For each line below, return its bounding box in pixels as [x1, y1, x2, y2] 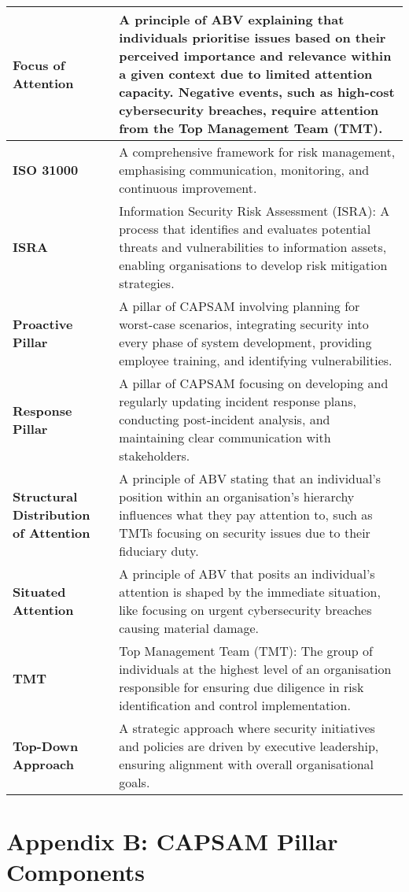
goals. [119, 773, 150, 791]
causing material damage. [119, 619, 260, 637]
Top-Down [13, 737, 79, 755]
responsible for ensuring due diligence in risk [119, 678, 364, 696]
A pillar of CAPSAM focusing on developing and [119, 374, 389, 392]
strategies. [119, 274, 175, 292]
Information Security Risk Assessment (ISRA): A [119, 202, 390, 220]
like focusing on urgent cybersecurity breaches [119, 601, 372, 619]
